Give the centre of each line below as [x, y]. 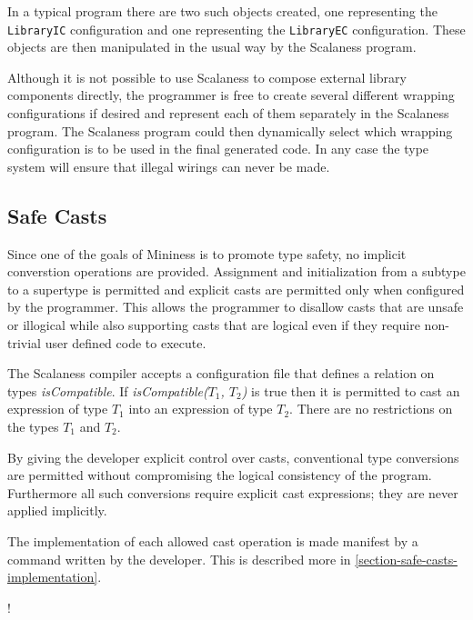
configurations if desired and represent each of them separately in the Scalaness [228, 113]
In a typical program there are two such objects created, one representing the [222, 11]
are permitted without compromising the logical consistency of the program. [220, 475]
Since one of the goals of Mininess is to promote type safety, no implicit [207, 253]
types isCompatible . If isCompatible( [108, 390]
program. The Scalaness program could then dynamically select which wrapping [230, 130]
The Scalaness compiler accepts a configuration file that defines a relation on [221, 373]
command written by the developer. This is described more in [179, 559]
